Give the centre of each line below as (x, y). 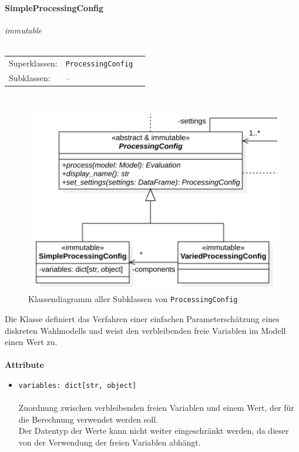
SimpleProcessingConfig (54, 7)
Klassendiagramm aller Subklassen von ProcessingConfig (133, 299)
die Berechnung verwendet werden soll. (88, 419)
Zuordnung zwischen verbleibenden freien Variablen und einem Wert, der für (156, 408)
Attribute (24, 365)
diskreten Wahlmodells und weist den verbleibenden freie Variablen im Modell (145, 330)
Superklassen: (33, 63)
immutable (23, 30)
